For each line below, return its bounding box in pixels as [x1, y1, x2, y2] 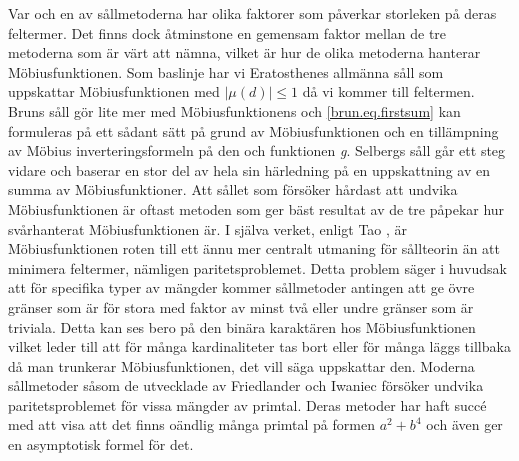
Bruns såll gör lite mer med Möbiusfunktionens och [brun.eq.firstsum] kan [8, 100, 461, 121]
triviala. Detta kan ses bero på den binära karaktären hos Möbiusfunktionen [8, 316, 476, 337]
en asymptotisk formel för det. [8, 434, 194, 455]
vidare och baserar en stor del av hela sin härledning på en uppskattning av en [8, 159, 490, 180]
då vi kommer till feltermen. [302, 81, 475, 102]
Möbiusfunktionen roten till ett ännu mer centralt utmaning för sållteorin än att [8, 238, 500, 259]
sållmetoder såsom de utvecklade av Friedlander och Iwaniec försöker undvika [8, 375, 484, 396]
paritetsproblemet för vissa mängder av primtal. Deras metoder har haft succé [8, 394, 487, 415]
